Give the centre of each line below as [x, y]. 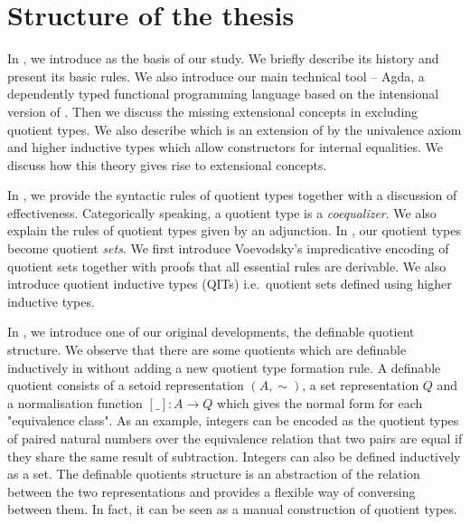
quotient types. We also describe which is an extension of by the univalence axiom [235, 129]
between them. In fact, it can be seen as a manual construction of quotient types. [232, 509]
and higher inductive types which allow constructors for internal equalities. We [225, 147]
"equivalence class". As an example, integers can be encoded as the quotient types [233, 420]
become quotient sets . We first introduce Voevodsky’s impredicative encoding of [228, 248]
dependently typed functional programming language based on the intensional [223, 94]
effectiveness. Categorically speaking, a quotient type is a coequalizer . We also [222, 212]
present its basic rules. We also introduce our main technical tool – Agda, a [216, 76]
